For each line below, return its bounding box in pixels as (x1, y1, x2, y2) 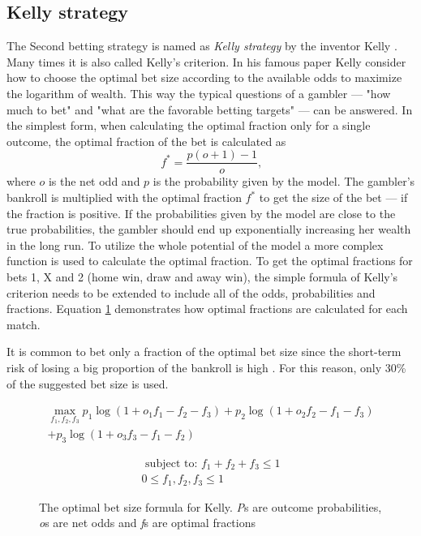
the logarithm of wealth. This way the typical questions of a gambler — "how (6, 84, 391, 101)
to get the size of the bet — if (259, 189, 408, 206)
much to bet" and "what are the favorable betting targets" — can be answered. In (6, 101, 413, 118)
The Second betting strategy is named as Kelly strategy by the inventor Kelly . (6, 37, 397, 54)
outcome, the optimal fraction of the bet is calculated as (6, 132, 286, 149)
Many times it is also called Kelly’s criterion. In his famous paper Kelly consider (6, 53, 406, 70)
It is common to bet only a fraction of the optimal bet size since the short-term (6, 343, 402, 360)
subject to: (145, 457, 198, 470)
